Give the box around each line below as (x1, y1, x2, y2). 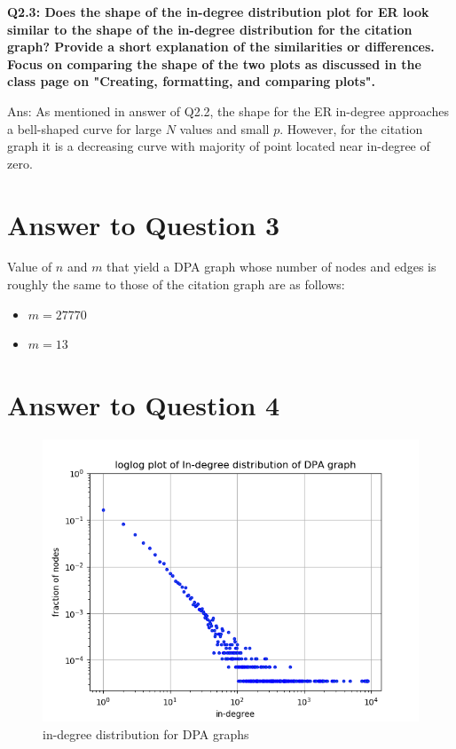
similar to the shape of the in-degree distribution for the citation (7, 20, 413, 38)
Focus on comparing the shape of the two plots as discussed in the (7, 54, 421, 73)
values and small (179, 119, 270, 138)
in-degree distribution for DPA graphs (43, 724, 249, 743)
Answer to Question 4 (7, 387, 280, 423)
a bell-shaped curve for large (7, 119, 162, 138)
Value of (7, 257, 52, 276)
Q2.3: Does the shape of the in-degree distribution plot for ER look (7, 3, 429, 20)
